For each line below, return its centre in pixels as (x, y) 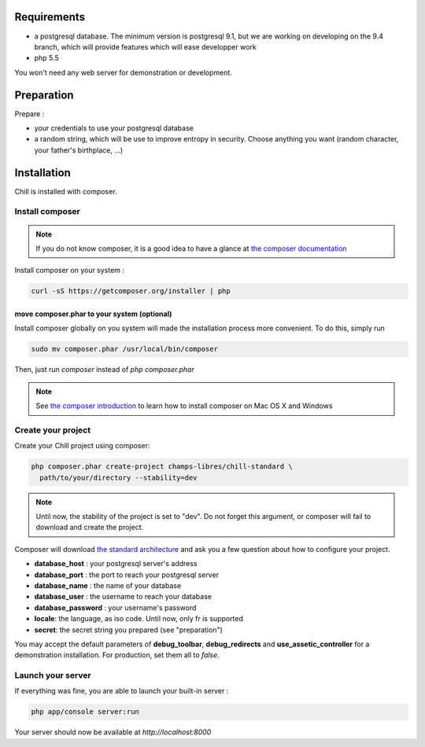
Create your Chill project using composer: (82, 446)
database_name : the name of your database (108, 585)
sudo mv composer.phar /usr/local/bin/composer (124, 349)
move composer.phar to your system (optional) (93, 314)
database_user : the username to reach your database (123, 597)
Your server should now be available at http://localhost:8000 (113, 732)
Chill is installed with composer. (66, 191)
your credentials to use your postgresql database (114, 128)
